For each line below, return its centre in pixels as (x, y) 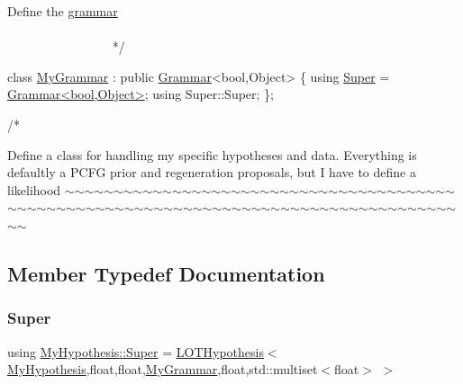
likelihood (34, 189)
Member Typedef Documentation (166, 273)
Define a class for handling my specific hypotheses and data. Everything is (212, 154)
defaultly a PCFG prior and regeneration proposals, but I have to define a (212, 172)
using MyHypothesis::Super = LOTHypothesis (136, 351)
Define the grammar (63, 11)
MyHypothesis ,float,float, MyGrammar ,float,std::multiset (163, 369)
